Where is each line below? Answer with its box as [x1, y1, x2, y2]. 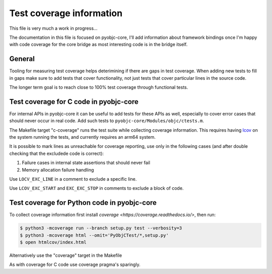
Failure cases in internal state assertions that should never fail [22, 159, 151, 166]
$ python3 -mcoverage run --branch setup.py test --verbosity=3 [20, 225, 182, 231]
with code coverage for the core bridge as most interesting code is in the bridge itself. [9, 41, 188, 47]
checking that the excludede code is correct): [9, 150, 104, 156]
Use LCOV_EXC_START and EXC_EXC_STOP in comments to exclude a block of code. [9, 185, 184, 191]
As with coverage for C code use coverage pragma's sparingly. [9, 261, 141, 267]
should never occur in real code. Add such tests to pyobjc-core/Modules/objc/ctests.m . [9, 118, 204, 124]
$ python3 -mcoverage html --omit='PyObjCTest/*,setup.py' [20, 232, 169, 238]
